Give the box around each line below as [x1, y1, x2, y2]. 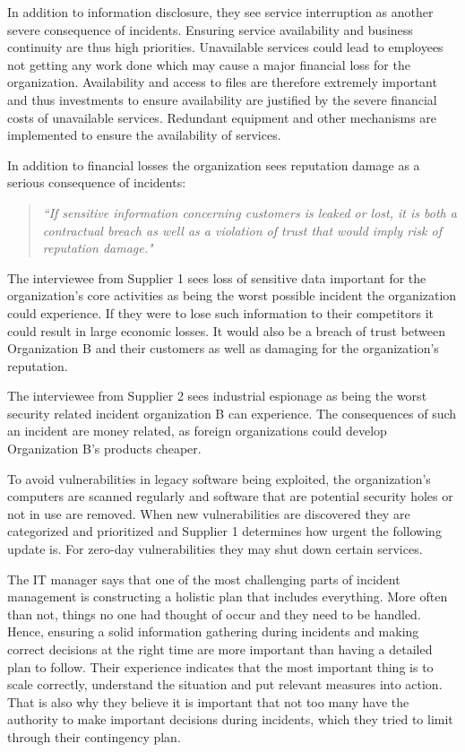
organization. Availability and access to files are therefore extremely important [7, 73, 437, 91]
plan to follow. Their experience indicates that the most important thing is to [7, 657, 434, 676]
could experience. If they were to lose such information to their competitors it [7, 303, 435, 322]
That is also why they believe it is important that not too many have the [7, 692, 409, 711]
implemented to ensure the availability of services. [7, 125, 281, 144]
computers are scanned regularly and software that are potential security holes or [7, 487, 453, 506]
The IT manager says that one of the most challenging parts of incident [7, 569, 400, 588]
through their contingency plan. [7, 727, 181, 746]
